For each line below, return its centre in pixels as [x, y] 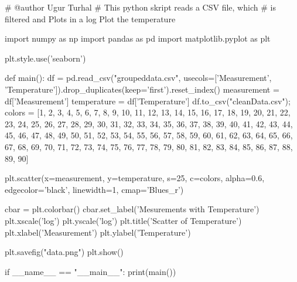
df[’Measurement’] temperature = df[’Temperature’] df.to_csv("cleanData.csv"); [148, 101]
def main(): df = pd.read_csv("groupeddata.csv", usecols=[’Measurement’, [138, 78]
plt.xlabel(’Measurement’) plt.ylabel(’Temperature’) [98, 232]
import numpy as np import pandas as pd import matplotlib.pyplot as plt [138, 38]
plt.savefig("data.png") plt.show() [64, 252]
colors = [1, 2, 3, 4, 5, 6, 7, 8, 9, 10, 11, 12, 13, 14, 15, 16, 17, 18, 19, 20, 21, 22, [148, 112]
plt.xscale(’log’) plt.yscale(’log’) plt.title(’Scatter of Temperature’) [123, 220]
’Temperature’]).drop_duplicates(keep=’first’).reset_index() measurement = [142, 89]
